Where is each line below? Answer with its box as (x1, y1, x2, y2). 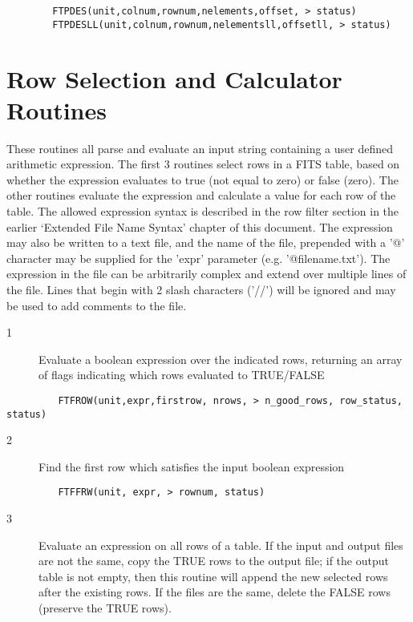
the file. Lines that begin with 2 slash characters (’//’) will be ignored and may (6, 281, 396, 297)
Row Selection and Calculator (6, 62, 342, 95)
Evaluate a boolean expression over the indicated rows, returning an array (38, 350, 403, 367)
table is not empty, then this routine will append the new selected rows (38, 567, 388, 584)
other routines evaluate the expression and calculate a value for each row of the (6, 187, 396, 204)
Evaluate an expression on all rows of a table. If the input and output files (38, 536, 403, 553)
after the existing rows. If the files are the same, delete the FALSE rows (38, 584, 391, 600)
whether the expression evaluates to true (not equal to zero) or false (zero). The (6, 171, 399, 188)
